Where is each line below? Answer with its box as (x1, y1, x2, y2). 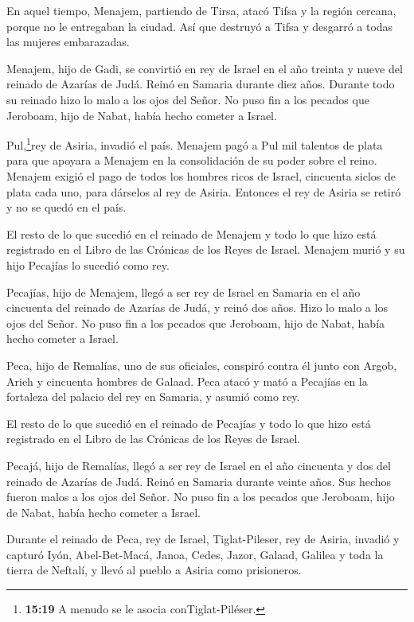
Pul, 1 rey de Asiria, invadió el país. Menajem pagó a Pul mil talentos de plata (6, 134, 383, 153)
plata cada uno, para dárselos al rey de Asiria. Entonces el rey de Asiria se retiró (6, 183, 401, 200)
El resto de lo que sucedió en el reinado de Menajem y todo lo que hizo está (6, 225, 377, 242)
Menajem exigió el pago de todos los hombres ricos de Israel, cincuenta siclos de (6, 168, 396, 184)
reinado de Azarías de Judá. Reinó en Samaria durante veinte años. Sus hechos (6, 472, 392, 489)
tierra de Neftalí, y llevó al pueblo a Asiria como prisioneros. (6, 562, 302, 578)
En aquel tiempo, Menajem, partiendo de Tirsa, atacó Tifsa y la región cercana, (6, 2, 396, 18)
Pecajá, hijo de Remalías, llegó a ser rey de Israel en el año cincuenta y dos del (6, 457, 391, 473)
